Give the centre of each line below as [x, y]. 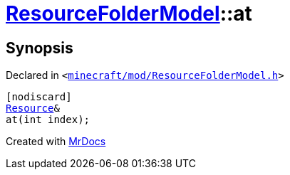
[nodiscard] [39, 97]
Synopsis [40, 48]
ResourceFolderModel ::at [129, 14]
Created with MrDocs [56, 142]
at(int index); [48, 120]
